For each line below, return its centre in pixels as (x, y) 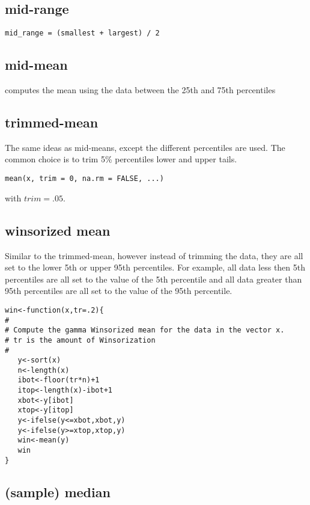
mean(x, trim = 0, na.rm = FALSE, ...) (84, 179)
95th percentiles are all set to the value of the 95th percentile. (119, 291)
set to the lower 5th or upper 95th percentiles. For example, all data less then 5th (155, 267)
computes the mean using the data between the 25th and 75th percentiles (140, 90)
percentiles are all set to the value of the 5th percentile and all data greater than (153, 279)
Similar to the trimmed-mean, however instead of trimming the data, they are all (154, 255)
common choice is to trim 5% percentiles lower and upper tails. (121, 159)
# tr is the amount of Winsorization (80, 340)
